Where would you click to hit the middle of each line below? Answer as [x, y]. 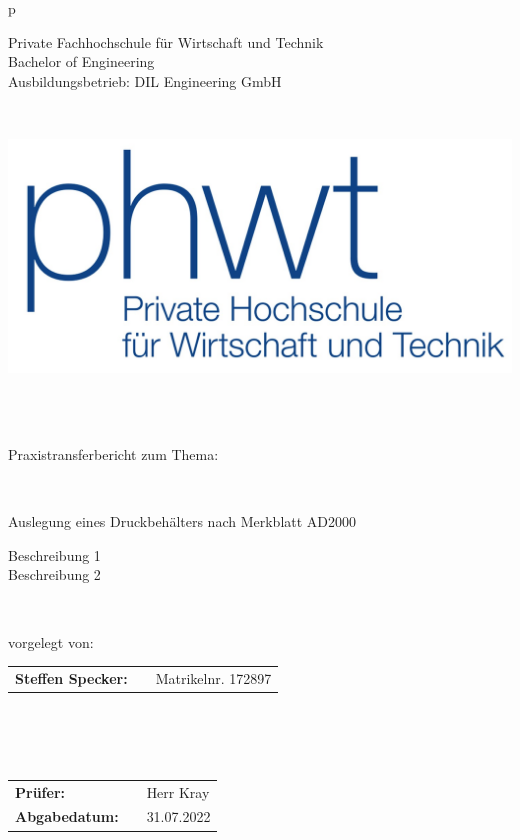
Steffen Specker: [71, 677]
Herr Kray [178, 791]
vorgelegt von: [51, 641]
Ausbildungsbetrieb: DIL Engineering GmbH [145, 80]
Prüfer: [40, 791]
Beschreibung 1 [54, 554]
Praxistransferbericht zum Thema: [113, 454]
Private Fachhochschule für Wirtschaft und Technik [166, 41]
